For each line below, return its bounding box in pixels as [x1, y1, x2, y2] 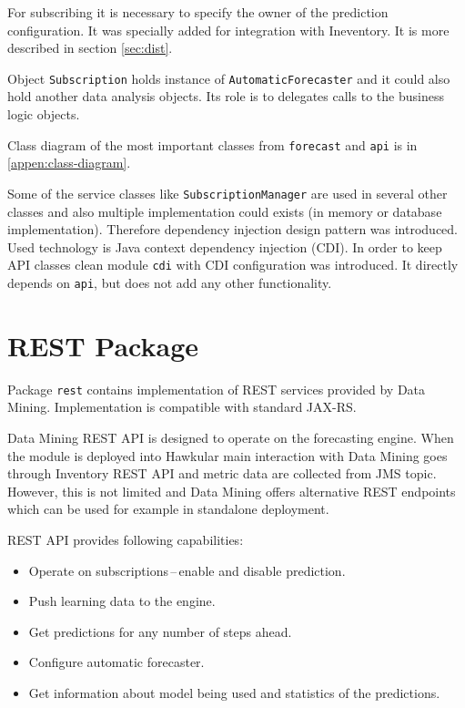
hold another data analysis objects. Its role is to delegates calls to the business [7, 87, 444, 106]
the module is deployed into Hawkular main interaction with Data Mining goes [7, 446, 448, 465]
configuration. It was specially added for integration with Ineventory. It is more [7, 20, 450, 39]
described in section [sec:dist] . [7, 38, 173, 57]
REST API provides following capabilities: [7, 529, 244, 549]
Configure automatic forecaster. [28, 652, 205, 672]
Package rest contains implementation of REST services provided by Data [7, 379, 426, 398]
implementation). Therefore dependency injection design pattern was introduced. [7, 220, 459, 239]
